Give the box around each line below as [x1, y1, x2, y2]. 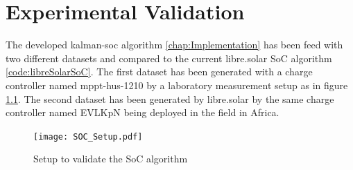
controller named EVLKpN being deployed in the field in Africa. [6, 105, 279, 120]
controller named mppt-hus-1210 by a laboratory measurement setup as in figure [6, 77, 348, 92]
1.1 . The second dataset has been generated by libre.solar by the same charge [6, 91, 334, 106]
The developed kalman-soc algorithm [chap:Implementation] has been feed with [6, 37, 343, 52]
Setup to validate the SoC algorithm [33, 151, 188, 166]
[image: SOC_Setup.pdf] [33, 131, 143, 142]
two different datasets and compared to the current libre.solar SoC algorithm [6, 50, 332, 65]
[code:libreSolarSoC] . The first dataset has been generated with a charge [6, 64, 313, 79]
